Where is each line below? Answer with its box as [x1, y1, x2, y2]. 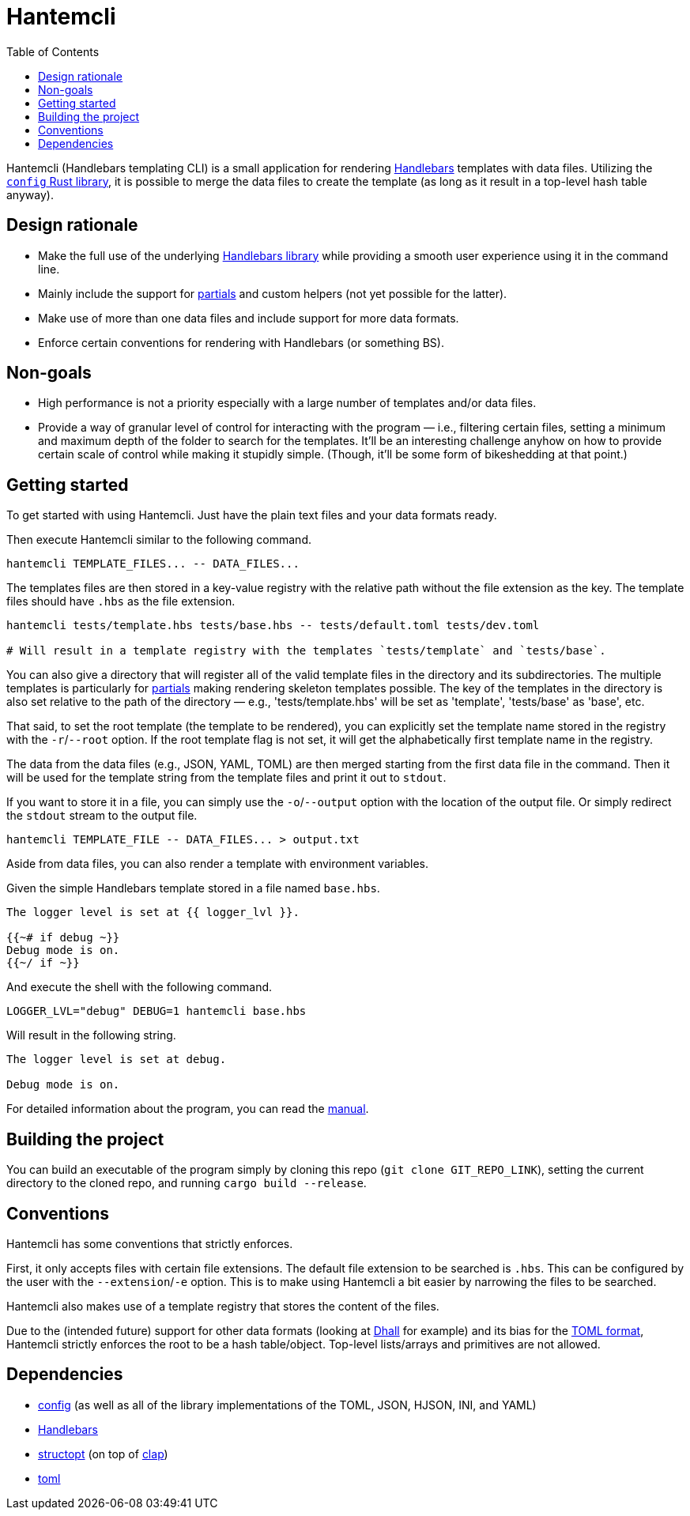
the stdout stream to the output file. [6, 809, 198, 823]
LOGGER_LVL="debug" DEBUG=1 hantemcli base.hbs [6, 1005, 307, 1018]
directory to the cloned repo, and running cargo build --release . [6, 1176, 367, 1190]
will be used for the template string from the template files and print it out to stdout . [6, 771, 447, 785]
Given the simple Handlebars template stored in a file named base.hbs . [6, 881, 380, 896]
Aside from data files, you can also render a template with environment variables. [6, 857, 429, 871]
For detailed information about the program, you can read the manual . [6, 1102, 369, 1116]
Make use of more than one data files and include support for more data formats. [38, 311, 459, 325]
